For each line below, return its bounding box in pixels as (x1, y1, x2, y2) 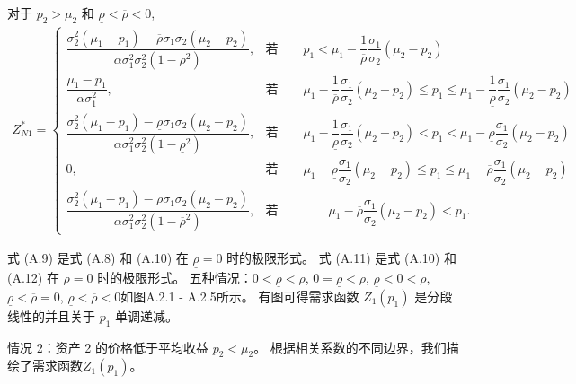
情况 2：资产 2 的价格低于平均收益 (7, 337, 208, 356)
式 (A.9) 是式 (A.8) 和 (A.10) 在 (7, 249, 189, 267)
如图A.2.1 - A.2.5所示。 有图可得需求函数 (120, 286, 359, 305)
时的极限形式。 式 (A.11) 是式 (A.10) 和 (226, 249, 456, 267)
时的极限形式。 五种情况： (97, 267, 253, 286)
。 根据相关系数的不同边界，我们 (253, 337, 447, 356)
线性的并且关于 (7, 306, 95, 325)
